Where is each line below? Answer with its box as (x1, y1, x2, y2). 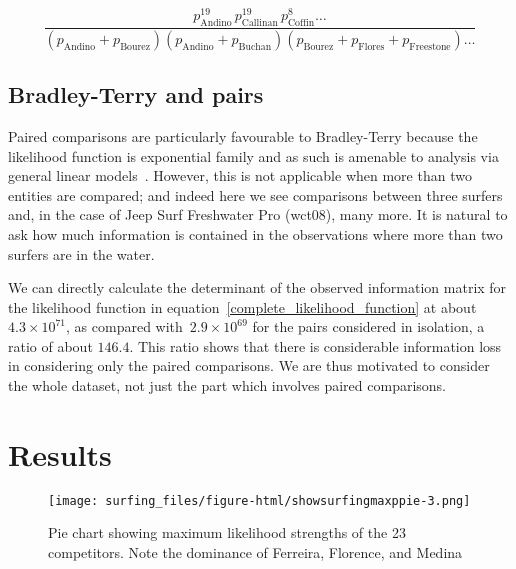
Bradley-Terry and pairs (8, 79, 264, 110)
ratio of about (8, 335, 93, 356)
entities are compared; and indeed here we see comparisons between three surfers (8, 184, 503, 205)
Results (8, 433, 112, 474)
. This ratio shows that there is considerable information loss (129, 335, 502, 356)
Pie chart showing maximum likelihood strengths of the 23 (48, 522, 406, 543)
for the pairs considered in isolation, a (252, 316, 485, 337)
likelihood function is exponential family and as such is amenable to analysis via (8, 145, 499, 166)
